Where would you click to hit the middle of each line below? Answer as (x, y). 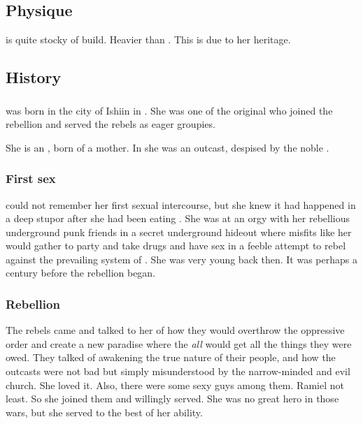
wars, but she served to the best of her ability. (104, 412)
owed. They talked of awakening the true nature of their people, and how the (171, 357)
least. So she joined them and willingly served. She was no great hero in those (172, 399)
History (34, 77)
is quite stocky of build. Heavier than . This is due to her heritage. (148, 39)
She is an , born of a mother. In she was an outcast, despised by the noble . (168, 147)
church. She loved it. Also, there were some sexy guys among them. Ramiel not (175, 385)
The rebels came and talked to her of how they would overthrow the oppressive (175, 330)
